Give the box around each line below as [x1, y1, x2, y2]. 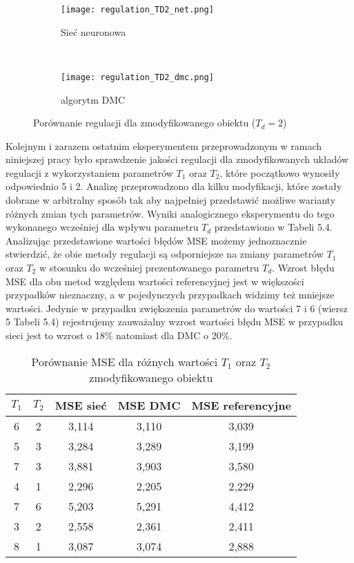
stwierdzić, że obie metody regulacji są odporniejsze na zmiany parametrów [6, 247, 324, 261]
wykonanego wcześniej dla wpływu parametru [6, 220, 199, 234]
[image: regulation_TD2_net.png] [61, 5, 214, 15]
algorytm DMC [61, 92, 126, 106]
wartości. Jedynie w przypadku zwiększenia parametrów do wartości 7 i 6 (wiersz [6, 300, 348, 315]
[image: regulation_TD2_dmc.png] [61, 72, 214, 82]
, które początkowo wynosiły [219, 165, 340, 180]
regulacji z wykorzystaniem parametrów [6, 165, 173, 180]
